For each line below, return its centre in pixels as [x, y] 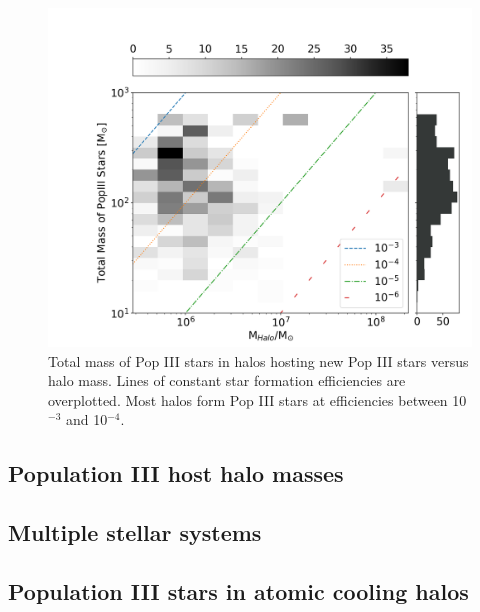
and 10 [86, 419]
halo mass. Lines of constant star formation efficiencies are [227, 380]
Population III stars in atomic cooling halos [238, 591]
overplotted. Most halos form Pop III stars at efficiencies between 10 [257, 399]
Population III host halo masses [176, 473]
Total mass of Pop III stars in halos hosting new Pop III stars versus [258, 360]
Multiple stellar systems [135, 532]
